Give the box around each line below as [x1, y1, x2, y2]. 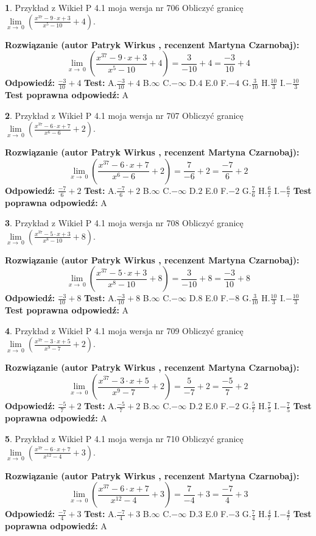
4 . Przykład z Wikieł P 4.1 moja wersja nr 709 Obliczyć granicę [5, 324, 244, 337]
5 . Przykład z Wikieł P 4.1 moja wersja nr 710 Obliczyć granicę [5, 432, 244, 445]
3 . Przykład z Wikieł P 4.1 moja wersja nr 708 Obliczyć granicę [5, 216, 244, 229]
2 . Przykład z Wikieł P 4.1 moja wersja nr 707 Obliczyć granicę [5, 109, 244, 121]
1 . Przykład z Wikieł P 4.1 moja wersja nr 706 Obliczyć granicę [5, 1, 244, 13]
